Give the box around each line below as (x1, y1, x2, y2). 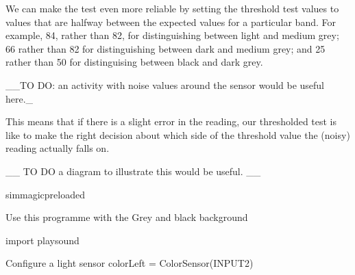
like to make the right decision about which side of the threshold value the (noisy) (5, 127, 350, 142)
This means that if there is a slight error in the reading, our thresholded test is (5, 114, 337, 129)
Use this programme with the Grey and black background (5, 210, 248, 224)
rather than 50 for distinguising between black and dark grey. (5, 55, 263, 69)
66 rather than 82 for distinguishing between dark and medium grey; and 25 (5, 41, 326, 55)
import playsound (5, 233, 79, 247)
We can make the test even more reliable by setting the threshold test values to (5, 1, 339, 15)
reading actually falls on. (5, 141, 110, 155)
